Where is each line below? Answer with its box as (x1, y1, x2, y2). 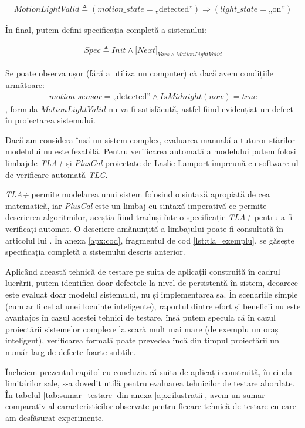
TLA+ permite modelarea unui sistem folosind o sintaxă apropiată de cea (5, 188, 270, 200)
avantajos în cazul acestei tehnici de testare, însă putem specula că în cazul (5, 311, 276, 323)
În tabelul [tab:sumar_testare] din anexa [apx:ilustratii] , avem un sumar (5, 388, 265, 400)
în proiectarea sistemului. (5, 114, 96, 126)
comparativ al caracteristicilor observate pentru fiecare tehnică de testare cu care (5, 400, 296, 412)
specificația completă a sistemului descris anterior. (5, 245, 185, 258)
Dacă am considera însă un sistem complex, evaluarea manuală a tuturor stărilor (5, 133, 295, 146)
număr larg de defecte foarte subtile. (5, 345, 136, 358)
